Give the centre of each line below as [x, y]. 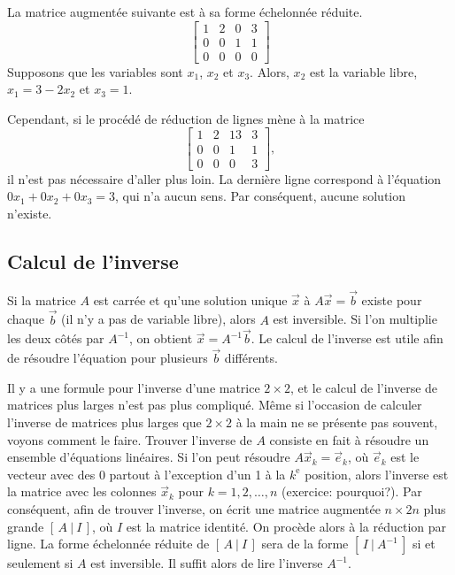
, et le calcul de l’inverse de [364, 387]
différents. [251, 358]
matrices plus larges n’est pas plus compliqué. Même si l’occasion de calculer [215, 405]
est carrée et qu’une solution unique [190, 299]
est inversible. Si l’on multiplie [355, 319]
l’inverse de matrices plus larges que [104, 422]
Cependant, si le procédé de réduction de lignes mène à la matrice [186, 118]
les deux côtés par [56, 338]
